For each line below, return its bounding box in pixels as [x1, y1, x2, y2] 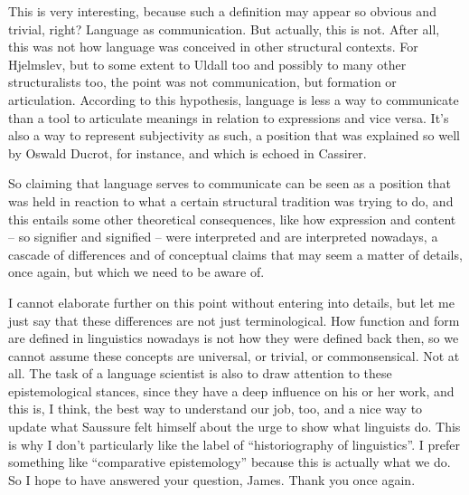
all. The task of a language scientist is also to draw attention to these [8, 364, 392, 383]
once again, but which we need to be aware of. [8, 262, 265, 281]
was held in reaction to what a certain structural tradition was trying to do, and [8, 191, 454, 210]
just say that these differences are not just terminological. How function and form [8, 310, 460, 329]
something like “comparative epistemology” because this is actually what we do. [8, 452, 451, 471]
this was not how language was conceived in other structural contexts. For [8, 37, 418, 56]
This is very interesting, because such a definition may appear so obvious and [8, 2, 436, 20]
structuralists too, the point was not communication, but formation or [8, 72, 397, 91]
